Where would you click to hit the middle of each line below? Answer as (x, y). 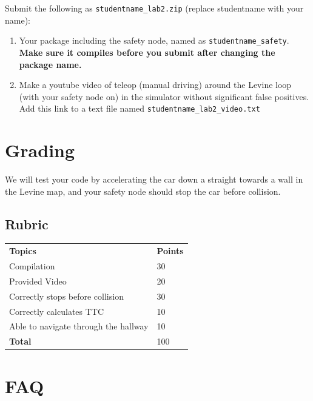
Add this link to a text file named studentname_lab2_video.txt (140, 108)
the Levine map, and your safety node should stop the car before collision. (143, 191)
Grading (40, 150)
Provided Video (38, 281)
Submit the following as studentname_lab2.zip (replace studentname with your (154, 8)
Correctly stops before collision (66, 296)
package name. (50, 64)
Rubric (27, 224)
